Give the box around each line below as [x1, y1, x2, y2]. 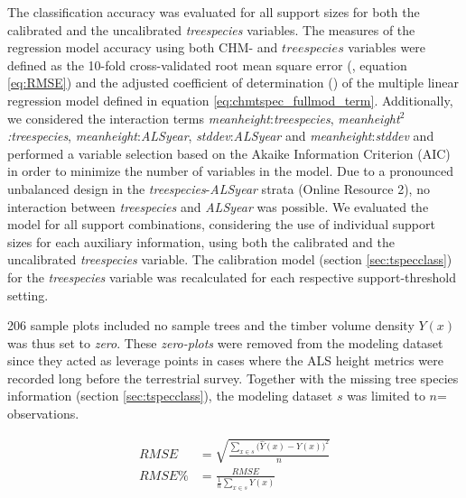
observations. [7, 404, 79, 423]
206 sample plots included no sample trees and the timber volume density [7, 316, 415, 335]
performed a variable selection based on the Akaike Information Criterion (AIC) [7, 143, 451, 162]
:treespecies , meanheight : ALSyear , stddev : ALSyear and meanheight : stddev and [7, 126, 434, 145]
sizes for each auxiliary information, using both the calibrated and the [7, 232, 395, 251]
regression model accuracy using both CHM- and [7, 38, 278, 57]
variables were [348, 38, 426, 57]
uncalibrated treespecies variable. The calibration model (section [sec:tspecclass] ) [7, 250, 452, 269]
